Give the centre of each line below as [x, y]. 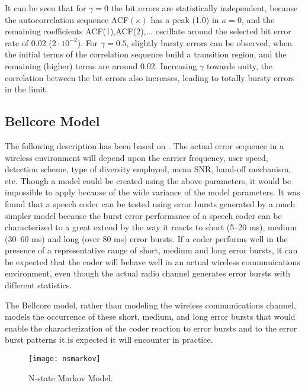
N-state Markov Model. [71, 377]
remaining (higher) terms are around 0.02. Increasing [101, 65]
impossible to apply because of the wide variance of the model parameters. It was [152, 192]
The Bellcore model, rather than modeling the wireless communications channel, [150, 305]
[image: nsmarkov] [65, 359]
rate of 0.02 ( [28, 42]
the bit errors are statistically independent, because [204, 8]
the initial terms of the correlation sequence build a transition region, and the [146, 54]
